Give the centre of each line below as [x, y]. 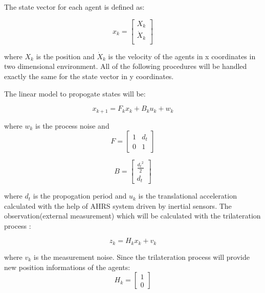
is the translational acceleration [187, 196]
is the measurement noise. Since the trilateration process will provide [141, 257]
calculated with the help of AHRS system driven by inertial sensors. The [118, 205]
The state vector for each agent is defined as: [74, 7]
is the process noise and [72, 125]
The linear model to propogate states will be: [75, 93]
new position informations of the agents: [67, 267]
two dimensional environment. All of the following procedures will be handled [126, 66]
